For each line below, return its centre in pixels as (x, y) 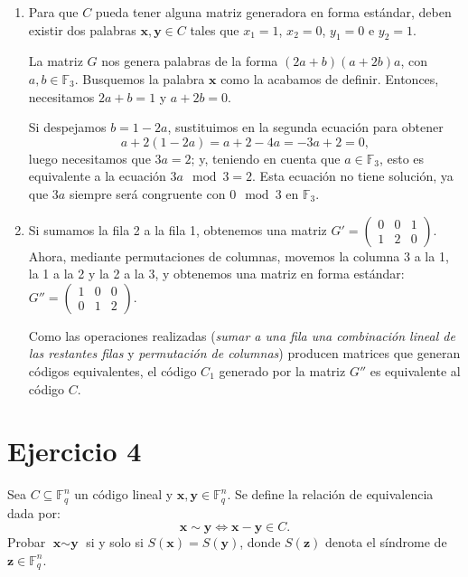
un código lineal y (124, 494)
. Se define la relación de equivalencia (330, 494)
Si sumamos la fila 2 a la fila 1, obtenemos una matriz (178, 229)
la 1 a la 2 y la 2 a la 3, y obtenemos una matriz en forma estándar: (216, 274)
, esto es (402, 158)
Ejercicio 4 (75, 451)
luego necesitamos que (89, 158)
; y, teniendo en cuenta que (266, 158)
